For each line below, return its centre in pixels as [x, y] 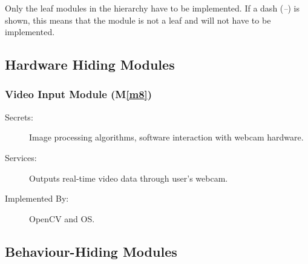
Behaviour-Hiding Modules [91, 251]
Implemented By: [37, 198]
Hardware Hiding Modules [90, 64]
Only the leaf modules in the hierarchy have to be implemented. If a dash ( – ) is [152, 8]
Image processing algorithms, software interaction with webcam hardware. [166, 137]
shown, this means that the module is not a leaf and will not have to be [138, 20]
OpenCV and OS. [62, 218]
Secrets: [19, 117]
